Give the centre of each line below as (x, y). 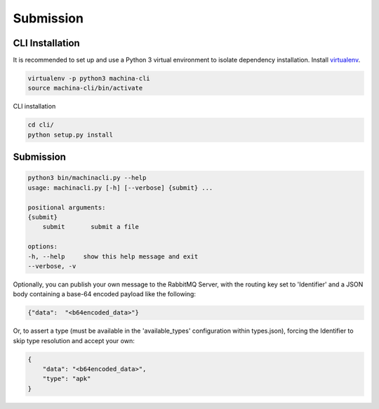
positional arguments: (67, 207)
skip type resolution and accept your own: (74, 340)
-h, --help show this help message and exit (113, 256)
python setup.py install (71, 134)
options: (43, 247)
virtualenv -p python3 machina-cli (89, 78)
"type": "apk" (67, 379)
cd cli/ (41, 125)
